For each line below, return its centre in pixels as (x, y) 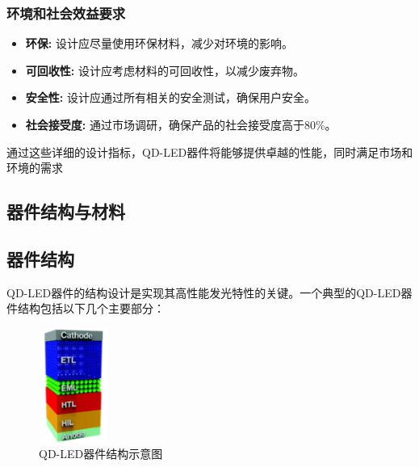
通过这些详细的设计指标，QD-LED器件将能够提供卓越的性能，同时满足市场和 (210, 151)
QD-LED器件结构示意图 (101, 454)
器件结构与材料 (66, 211)
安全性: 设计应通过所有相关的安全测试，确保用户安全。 (170, 97)
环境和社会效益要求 (66, 13)
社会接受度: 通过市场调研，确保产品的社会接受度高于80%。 (181, 124)
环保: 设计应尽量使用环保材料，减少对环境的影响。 (159, 43)
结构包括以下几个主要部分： (91, 308)
